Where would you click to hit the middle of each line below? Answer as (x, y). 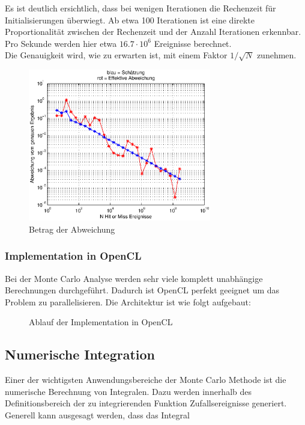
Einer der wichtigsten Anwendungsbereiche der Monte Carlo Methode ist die (146, 380)
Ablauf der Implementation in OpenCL (101, 322)
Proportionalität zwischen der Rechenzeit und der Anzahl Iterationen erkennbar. (153, 32)
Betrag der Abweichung (72, 229)
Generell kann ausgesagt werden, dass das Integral (97, 415)
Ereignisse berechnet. (193, 43)
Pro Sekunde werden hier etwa (61, 43)
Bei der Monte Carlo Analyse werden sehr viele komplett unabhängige (134, 278)
